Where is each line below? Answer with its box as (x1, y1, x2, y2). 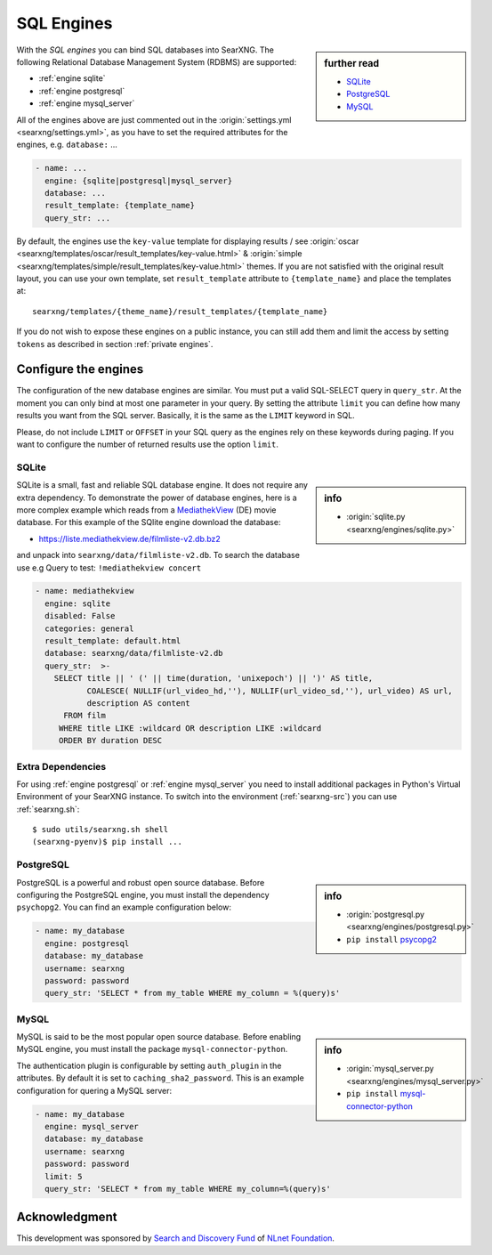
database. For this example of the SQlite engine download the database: (16, 517, 281, 528)
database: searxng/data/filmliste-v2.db (44, 648, 223, 659)
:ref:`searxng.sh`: (16, 804, 80, 814)
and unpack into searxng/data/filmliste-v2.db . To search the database (16, 550, 300, 561)
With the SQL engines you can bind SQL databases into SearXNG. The (16, 45, 275, 55)
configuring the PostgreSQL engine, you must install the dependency (16, 890, 270, 900)
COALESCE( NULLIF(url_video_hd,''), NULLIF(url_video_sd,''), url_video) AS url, (86, 685, 453, 696)
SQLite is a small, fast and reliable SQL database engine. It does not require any (16, 480, 309, 490)
